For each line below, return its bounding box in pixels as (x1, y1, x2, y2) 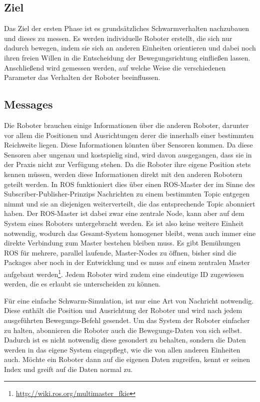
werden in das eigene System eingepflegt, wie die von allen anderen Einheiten (4, 344, 240, 354)
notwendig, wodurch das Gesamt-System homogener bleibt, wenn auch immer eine (4, 227, 256, 238)
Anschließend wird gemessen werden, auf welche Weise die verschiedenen (4, 62, 226, 72)
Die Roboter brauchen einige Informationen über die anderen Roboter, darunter (4, 119, 249, 130)
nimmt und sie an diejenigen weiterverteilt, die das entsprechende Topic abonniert (4, 198, 255, 208)
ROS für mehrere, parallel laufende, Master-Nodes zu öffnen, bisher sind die (4, 247, 236, 257)
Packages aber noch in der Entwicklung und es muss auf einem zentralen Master (4, 257, 250, 267)
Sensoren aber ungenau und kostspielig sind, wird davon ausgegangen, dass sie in (4, 149, 252, 159)
